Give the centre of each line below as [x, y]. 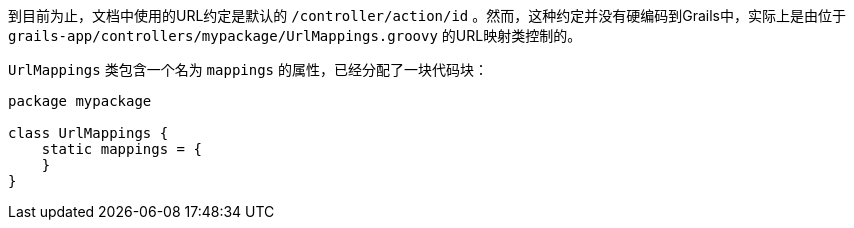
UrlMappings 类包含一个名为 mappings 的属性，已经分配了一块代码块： [248, 69]
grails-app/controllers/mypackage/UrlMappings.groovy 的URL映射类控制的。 [295, 35]
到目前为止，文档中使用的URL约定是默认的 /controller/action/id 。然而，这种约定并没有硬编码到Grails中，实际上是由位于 [427, 15]
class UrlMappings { [88, 133]
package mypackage [80, 101]
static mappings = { [121, 149]
